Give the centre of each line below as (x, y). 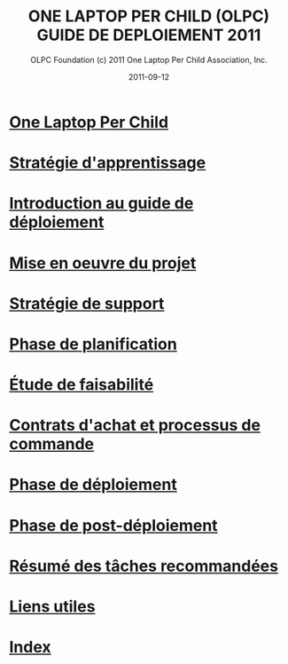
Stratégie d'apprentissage (108, 163)
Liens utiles (52, 606)
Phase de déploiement (93, 485)
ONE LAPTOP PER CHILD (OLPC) (149, 16)
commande (52, 444)
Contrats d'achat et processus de (135, 426)
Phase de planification (93, 344)
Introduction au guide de (101, 204)
